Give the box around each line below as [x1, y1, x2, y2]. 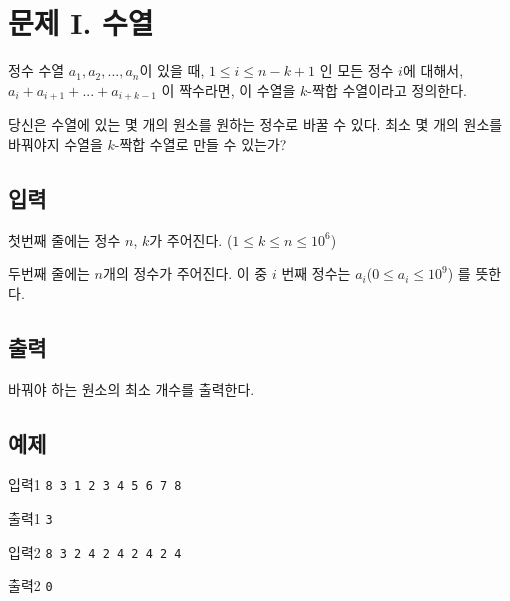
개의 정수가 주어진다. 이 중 [103, 263, 268, 284]
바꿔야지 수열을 [8, 133, 103, 154]
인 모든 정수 [319, 60, 394, 81]
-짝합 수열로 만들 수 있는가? [114, 133, 287, 154]
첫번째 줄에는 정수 [8, 229, 121, 250]
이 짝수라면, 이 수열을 [161, 79, 296, 100]
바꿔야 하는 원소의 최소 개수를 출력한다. [8, 378, 255, 399]
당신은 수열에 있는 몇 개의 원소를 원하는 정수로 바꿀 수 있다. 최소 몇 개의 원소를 [8, 114, 503, 135]
